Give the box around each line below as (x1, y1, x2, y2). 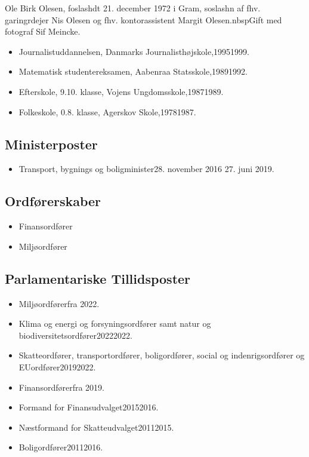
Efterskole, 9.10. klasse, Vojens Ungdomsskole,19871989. (18, 85, 224, 97)
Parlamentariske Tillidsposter (5, 269, 191, 287)
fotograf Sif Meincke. (5, 25, 81, 38)
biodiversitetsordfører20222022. (18, 329, 132, 341)
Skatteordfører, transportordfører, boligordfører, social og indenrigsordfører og (18, 349, 305, 361)
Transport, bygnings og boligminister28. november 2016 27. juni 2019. (18, 162, 274, 175)
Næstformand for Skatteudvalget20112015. (18, 421, 174, 433)
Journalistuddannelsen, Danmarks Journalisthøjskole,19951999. (18, 45, 249, 57)
